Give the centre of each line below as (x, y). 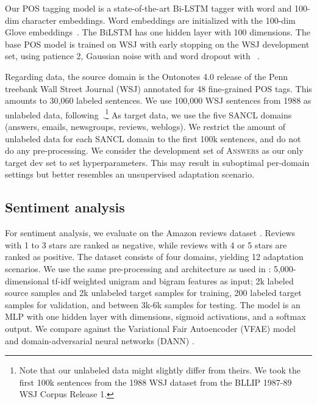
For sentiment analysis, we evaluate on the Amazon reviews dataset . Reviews (150, 233)
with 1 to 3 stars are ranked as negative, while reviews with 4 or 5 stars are (146, 244)
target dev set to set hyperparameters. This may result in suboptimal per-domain (157, 162)
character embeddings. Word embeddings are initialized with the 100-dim (158, 20)
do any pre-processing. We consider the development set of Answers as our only (154, 150)
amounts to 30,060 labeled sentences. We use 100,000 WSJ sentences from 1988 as (158, 100)
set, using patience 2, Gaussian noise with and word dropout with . (133, 56)
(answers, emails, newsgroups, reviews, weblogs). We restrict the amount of (145, 126)
